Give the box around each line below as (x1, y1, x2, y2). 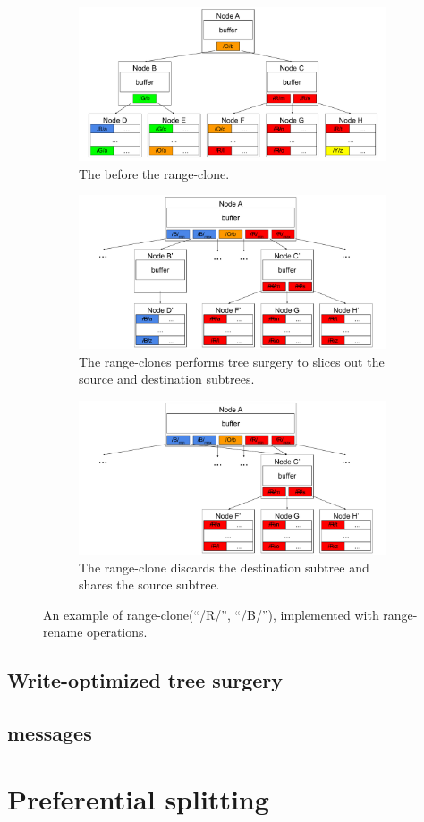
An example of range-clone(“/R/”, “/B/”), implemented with (43, 605, 379, 623)
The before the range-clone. (79, 164, 230, 182)
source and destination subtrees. (79, 369, 255, 388)
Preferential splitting (7, 780, 269, 817)
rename (43, 623, 83, 641)
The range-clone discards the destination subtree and (79, 557, 369, 576)
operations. (87, 623, 148, 641)
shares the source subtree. (79, 575, 220, 594)
